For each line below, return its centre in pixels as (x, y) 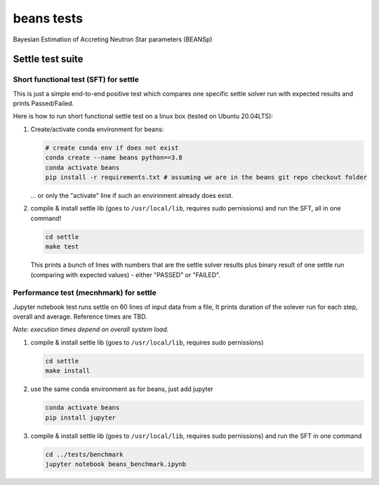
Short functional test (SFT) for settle (76, 79)
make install (68, 371)
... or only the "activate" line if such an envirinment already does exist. (132, 196)
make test (62, 247)
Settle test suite (48, 59)
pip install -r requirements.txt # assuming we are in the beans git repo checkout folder (206, 178)
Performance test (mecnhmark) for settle (85, 293)
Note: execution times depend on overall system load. (91, 329)
